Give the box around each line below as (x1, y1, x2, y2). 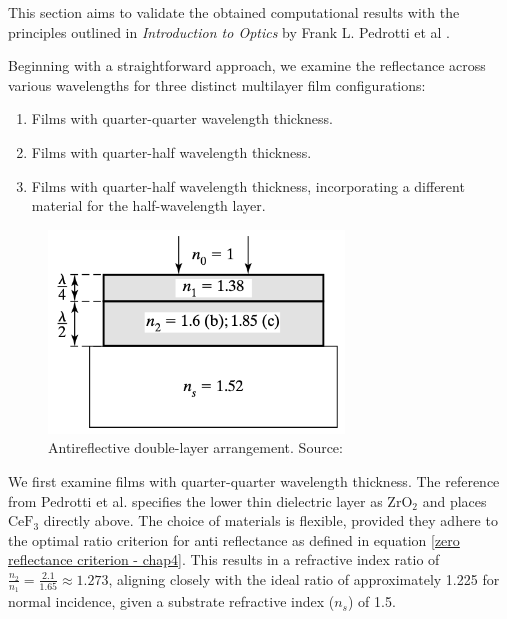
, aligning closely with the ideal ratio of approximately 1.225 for (108, 568, 500, 589)
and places (422, 490, 487, 511)
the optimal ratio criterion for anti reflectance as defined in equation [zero (8, 529, 460, 550)
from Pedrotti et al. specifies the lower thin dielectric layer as (8, 490, 383, 511)
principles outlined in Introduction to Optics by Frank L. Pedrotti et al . (8, 21, 450, 42)
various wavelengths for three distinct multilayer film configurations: (8, 74, 426, 95)
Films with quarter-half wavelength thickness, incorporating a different (31, 175, 465, 196)
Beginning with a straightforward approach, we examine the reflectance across (8, 55, 486, 76)
